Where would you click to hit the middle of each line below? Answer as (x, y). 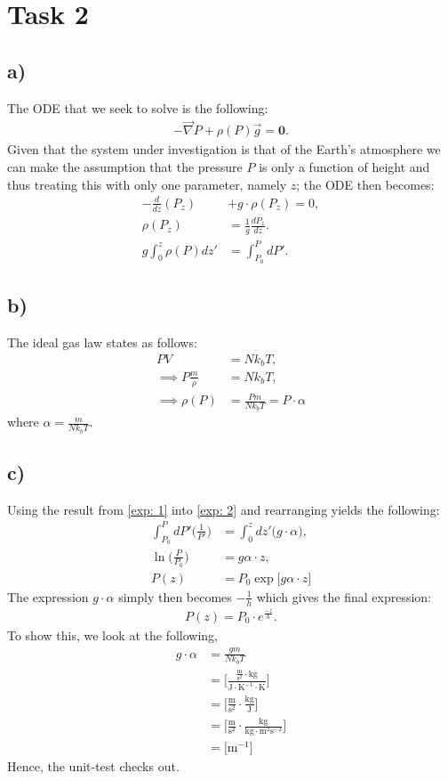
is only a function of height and (344, 167)
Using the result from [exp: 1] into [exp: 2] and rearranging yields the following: (224, 509)
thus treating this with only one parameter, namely (147, 184)
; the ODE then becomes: (365, 184)
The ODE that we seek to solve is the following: (138, 107)
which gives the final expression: (344, 596)
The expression (48, 596)
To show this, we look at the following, (112, 635)
